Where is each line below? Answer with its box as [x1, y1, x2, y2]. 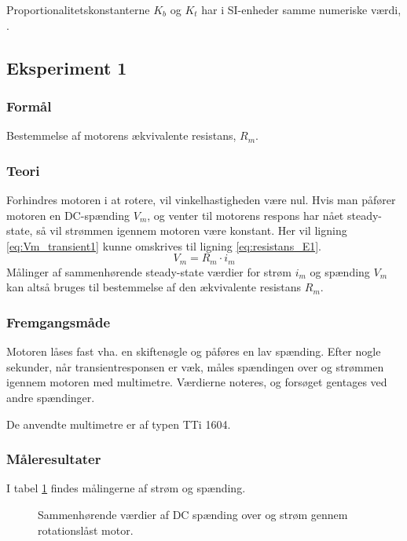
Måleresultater [6, 449, 101, 469]
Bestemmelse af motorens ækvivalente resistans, [6, 127, 236, 144]
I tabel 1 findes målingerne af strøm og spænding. [6, 480, 246, 496]
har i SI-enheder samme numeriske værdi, [201, 2, 401, 17]
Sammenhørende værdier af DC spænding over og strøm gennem [38, 506, 348, 523]
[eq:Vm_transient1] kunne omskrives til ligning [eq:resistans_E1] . [6, 237, 322, 254]
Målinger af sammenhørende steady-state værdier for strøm [6, 263, 291, 280]
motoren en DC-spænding [6, 207, 130, 223]
